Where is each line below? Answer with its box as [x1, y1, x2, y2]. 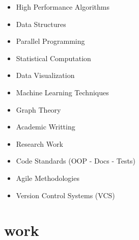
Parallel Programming [16, 36, 85, 46]
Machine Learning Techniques [16, 87, 109, 97]
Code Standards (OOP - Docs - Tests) [16, 155, 135, 166]
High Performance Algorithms [16, 2, 109, 12]
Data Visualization [16, 70, 75, 81]
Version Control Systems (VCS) [16, 190, 115, 200]
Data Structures [16, 18, 66, 29]
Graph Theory [16, 104, 61, 115]
